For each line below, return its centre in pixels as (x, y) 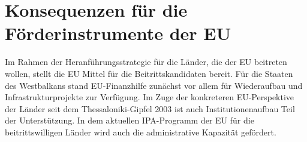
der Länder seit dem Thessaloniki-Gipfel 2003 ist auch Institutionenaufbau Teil (150, 108)
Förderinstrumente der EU (118, 33)
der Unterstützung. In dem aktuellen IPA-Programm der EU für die (130, 120)
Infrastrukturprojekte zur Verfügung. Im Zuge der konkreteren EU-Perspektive (150, 97)
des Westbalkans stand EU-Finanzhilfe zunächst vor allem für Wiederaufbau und (154, 85)
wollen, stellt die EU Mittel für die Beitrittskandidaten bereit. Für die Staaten (149, 73)
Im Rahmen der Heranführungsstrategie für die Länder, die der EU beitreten (146, 62)
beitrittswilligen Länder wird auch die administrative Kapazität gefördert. (141, 132)
